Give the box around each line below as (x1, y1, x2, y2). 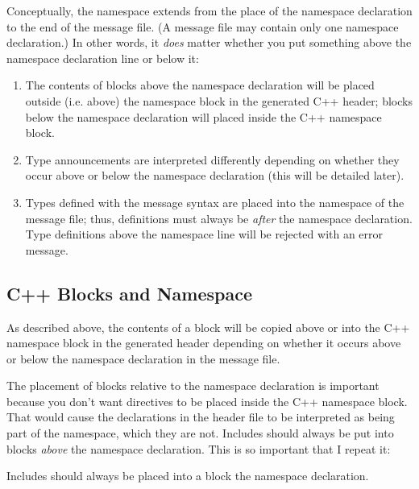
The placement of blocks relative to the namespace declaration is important (6, 377, 380, 394)
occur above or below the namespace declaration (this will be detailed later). (25, 167, 404, 184)
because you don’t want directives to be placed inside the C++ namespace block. (6, 392, 408, 409)
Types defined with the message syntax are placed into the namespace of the (25, 193, 404, 210)
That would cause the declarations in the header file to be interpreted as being (6, 408, 395, 425)
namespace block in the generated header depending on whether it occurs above (6, 334, 401, 351)
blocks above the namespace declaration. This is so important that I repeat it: (6, 440, 391, 457)
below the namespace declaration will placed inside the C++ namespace (25, 108, 382, 125)
